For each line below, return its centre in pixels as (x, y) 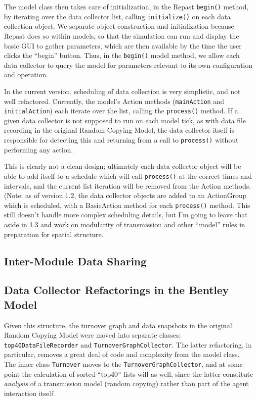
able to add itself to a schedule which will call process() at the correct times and (128, 175)
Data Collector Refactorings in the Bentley (116, 290)
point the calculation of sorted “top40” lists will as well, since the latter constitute (128, 374)
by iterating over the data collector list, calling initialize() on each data (117, 16)
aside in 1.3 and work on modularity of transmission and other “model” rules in (125, 224)
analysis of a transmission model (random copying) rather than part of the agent (127, 383)
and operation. (26, 75)
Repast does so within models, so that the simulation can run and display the (122, 35)
